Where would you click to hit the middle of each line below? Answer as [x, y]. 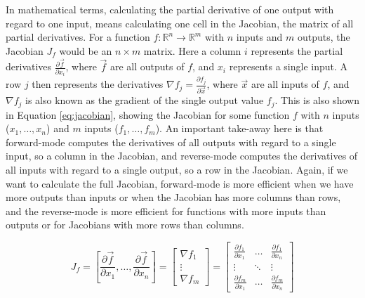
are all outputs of [147, 66]
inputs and [259, 37]
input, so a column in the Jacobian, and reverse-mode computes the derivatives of [182, 156]
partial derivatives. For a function [78, 37]
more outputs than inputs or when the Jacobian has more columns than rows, [173, 197]
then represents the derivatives [98, 84]
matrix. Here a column [192, 50]
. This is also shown [317, 100]
